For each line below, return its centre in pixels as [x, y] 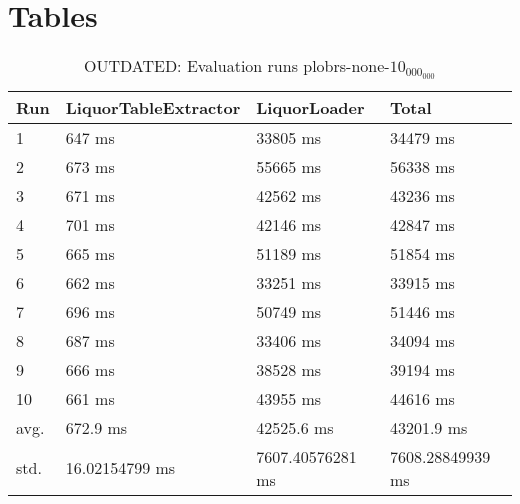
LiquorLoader [310, 107]
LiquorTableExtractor [153, 107]
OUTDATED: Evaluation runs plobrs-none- [237, 66]
